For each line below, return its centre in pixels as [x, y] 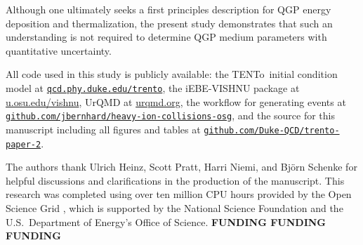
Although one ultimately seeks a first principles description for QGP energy [169, 9]
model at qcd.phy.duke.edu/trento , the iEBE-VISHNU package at [153, 87]
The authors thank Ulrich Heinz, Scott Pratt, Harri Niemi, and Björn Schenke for [181, 167]
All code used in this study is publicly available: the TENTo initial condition [172, 74]
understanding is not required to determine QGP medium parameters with [166, 37]
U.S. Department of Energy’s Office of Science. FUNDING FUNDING [166, 221]
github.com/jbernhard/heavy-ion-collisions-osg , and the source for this [171, 115]
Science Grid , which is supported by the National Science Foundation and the [174, 207]
